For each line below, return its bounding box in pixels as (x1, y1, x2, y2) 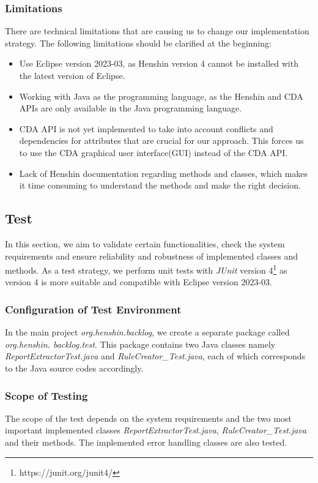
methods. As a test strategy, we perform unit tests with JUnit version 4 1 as (5, 262, 287, 276)
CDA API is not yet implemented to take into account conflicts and (19, 122, 273, 135)
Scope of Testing (5, 388, 88, 403)
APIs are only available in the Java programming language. (19, 102, 242, 114)
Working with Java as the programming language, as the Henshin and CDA (19, 89, 303, 102)
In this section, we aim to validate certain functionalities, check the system (5, 237, 285, 250)
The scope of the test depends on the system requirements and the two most (5, 411, 292, 424)
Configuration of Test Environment (5, 301, 182, 316)
